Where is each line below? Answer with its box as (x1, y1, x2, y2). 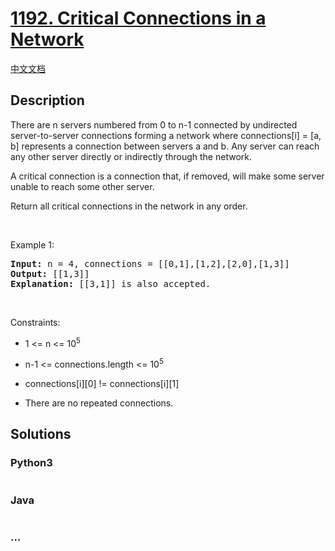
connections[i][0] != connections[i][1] (24, 378, 180, 390)
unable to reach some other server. (10, 180, 155, 192)
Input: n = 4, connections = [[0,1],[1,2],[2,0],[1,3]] (10, 258, 290, 269)
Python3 (10, 456, 53, 470)
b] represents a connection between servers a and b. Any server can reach (10, 140, 320, 152)
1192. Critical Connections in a (10, 7, 267, 30)
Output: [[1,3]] (10, 268, 90, 279)
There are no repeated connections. (24, 397, 174, 409)
